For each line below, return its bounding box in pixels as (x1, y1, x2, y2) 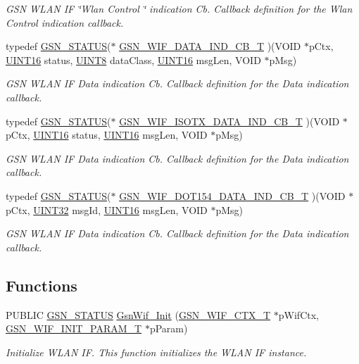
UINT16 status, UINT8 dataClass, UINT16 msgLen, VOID (6, 52, 261, 67)
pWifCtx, (278, 307, 319, 322)
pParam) (149, 321, 188, 336)
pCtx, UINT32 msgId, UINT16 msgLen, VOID (6, 202, 208, 217)
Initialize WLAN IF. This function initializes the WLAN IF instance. (6, 344, 307, 359)
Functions (6, 274, 77, 296)
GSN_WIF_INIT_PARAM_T (6, 321, 142, 336)
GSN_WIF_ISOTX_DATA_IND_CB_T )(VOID (119, 113, 340, 128)
